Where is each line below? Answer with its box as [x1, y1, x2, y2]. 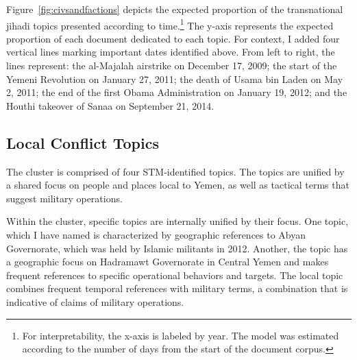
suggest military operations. [6, 191, 123, 205]
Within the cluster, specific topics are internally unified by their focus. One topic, [6, 214, 349, 228]
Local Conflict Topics [6, 132, 159, 153]
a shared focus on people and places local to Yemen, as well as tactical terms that [6, 178, 349, 192]
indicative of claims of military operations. [6, 294, 184, 309]
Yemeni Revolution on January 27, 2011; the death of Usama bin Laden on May [6, 71, 343, 86]
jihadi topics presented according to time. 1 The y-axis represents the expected [6, 16, 334, 32]
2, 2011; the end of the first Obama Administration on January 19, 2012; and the [6, 85, 347, 99]
